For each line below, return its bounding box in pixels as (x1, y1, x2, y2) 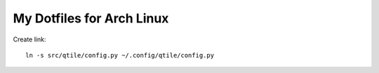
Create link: (13, 35, 46, 44)
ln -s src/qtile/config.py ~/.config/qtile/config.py (25, 51, 214, 59)
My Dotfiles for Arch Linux (13, 11, 169, 26)
